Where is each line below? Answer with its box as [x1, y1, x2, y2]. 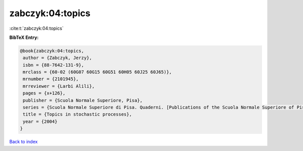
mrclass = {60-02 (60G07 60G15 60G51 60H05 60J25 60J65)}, [23, 69, 172, 75]
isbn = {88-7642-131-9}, [23, 62, 84, 68]
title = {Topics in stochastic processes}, [23, 112, 132, 117]
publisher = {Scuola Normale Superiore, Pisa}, [23, 97, 143, 103]
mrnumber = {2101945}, [23, 76, 79, 82]
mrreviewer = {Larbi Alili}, [23, 83, 95, 89]
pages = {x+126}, [23, 90, 66, 96]
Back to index [9, 139, 38, 145]
